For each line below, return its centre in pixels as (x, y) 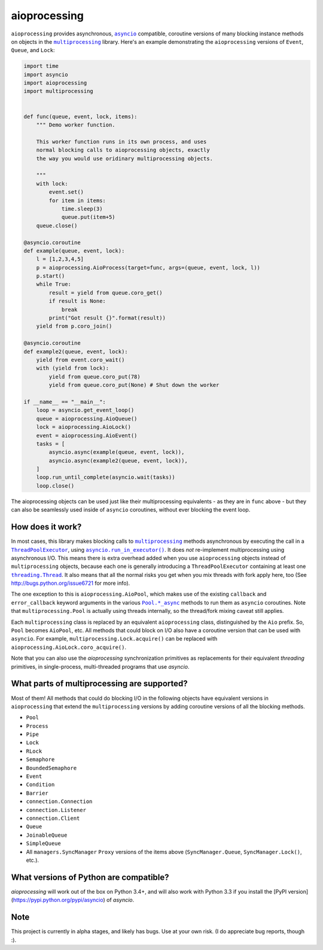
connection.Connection (59, 802)
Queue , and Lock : (33, 50)
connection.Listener (56, 810)
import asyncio (46, 74)
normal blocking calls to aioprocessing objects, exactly (123, 150)
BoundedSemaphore (51, 768)
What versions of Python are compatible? (90, 877)
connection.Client (53, 818)
